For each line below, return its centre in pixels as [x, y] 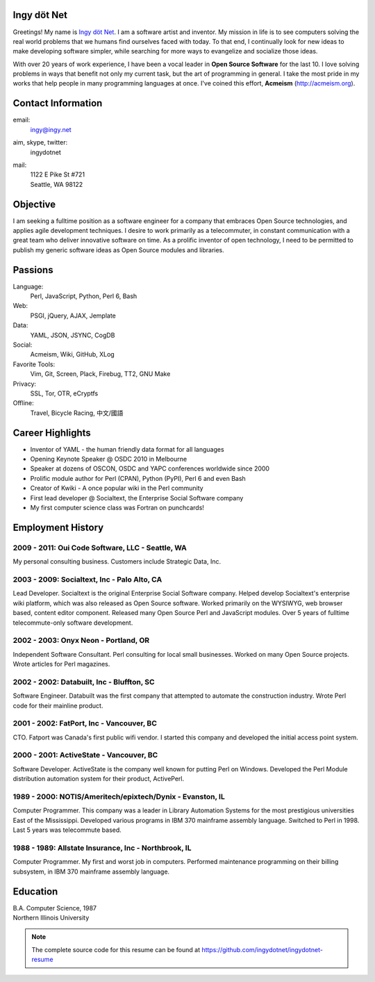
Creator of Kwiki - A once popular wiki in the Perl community [117, 488]
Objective [34, 204]
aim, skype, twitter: [40, 142]
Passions [33, 270]
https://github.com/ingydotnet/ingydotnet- [262, 949]
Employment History [58, 527]
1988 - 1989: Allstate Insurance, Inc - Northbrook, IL [102, 848]
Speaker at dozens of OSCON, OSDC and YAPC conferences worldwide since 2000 [150, 468]
